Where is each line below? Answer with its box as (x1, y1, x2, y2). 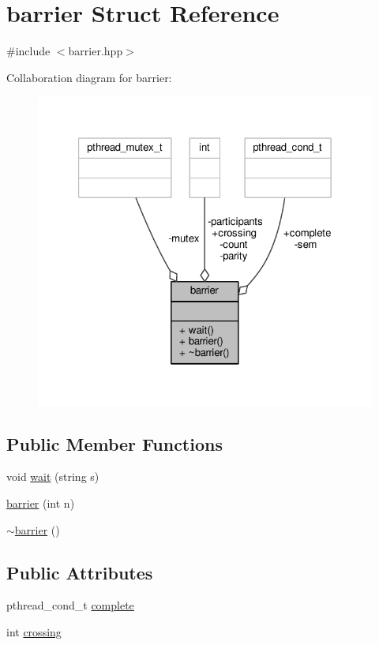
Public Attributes (6, 560, 153, 584)
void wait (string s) (6, 468, 99, 485)
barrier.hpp (68, 43, 123, 59)
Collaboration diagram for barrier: (6, 69, 172, 85)
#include (6, 43, 51, 59)
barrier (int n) (6, 494, 75, 511)
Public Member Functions (6, 431, 223, 456)
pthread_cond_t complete (6, 597, 134, 613)
